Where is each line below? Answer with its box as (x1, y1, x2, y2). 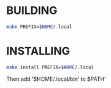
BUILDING (6, 4, 58, 18)
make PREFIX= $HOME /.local (6, 24, 72, 30)
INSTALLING (6, 44, 70, 58)
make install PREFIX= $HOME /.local (6, 64, 95, 70)
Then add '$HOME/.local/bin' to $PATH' (6, 75, 106, 83)
